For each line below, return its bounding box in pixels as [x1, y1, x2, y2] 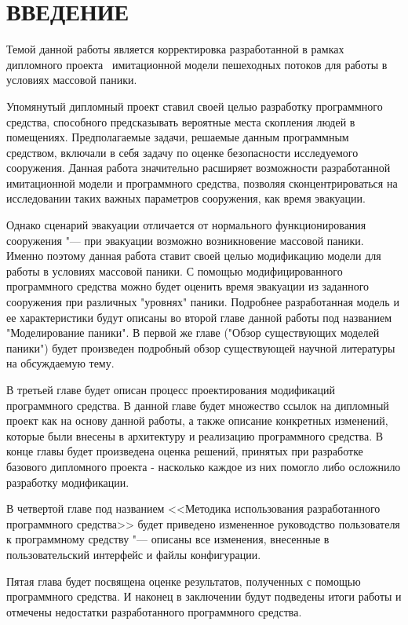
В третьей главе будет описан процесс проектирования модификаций [6, 382, 335, 397]
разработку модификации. [6, 473, 129, 490]
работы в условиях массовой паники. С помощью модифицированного [6, 262, 343, 279]
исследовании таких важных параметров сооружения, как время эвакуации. [6, 190, 366, 207]
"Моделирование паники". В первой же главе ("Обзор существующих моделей [6, 324, 380, 341]
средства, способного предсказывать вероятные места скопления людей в [6, 113, 355, 130]
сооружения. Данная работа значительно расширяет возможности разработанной [6, 159, 391, 176]
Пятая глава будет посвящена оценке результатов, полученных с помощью [6, 572, 361, 589]
